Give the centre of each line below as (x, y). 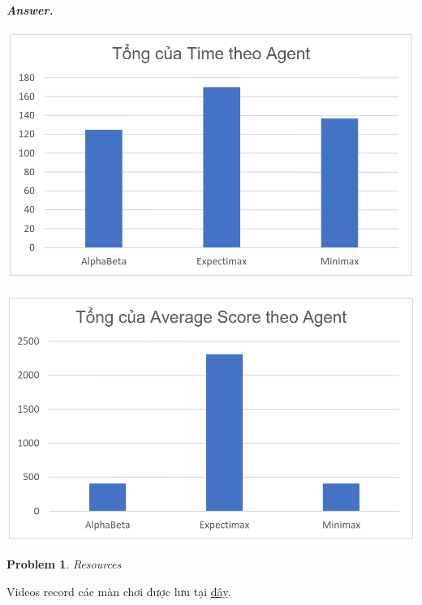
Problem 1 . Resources (64, 564)
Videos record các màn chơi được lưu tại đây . (119, 591)
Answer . (30, 10)
